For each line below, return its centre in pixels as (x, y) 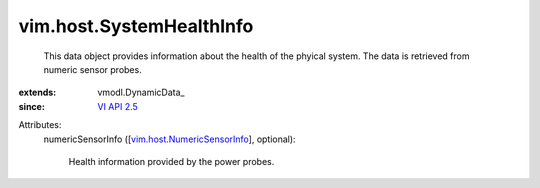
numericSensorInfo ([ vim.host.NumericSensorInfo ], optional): (169, 139)
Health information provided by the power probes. (171, 161)
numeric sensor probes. (92, 69)
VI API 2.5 (118, 106)
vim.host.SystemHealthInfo (136, 26)
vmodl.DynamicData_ (141, 92)
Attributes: (40, 125)
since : (31, 106)
